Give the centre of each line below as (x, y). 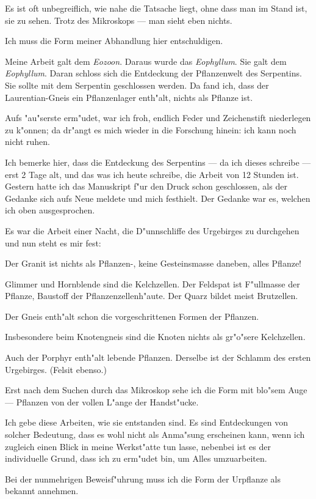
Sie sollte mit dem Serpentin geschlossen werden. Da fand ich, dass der (137, 85)
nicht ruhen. (27, 142)
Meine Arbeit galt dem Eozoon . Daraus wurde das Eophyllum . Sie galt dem (146, 61)
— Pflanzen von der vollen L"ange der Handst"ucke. (102, 401)
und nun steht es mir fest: (53, 242)
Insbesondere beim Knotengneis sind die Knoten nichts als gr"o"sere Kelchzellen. (155, 337)
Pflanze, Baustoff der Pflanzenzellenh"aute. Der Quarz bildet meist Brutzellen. (152, 296)
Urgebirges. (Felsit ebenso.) (56, 369)
